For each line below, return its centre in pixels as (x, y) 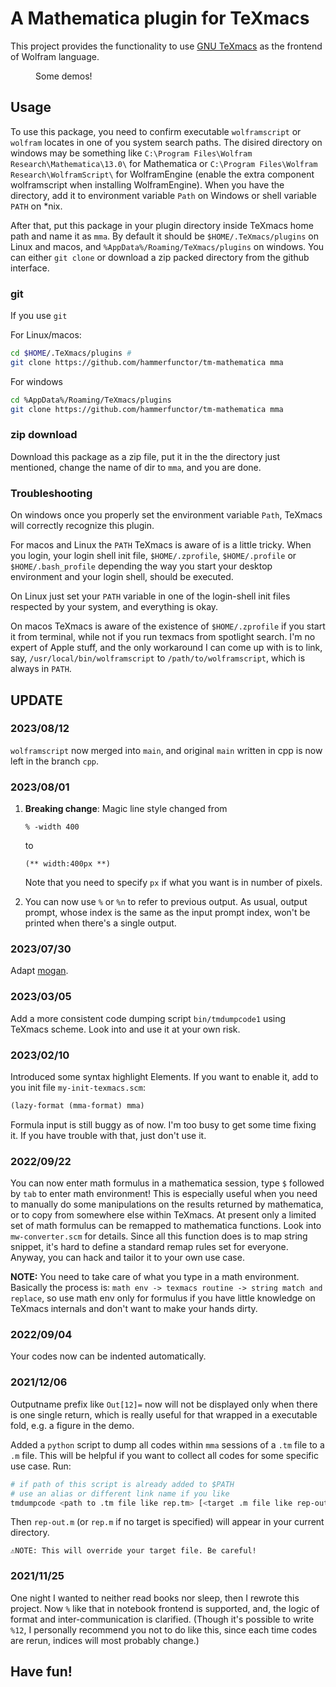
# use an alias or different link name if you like (120, 1493)
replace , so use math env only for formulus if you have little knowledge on (163, 1298)
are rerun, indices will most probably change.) (105, 1640)
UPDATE (36, 700)
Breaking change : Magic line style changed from (126, 809)
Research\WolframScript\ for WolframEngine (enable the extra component (162, 174)
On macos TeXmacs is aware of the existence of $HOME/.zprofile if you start (168, 626)
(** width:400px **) (67, 864)
